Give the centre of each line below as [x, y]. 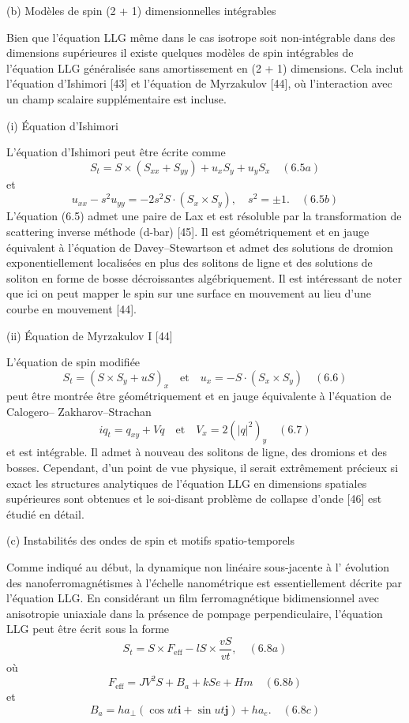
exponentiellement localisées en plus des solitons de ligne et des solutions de [189, 262]
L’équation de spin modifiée [73, 362]
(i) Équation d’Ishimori [62, 125]
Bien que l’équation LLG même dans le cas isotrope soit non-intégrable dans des [201, 37]
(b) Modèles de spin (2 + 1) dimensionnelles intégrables [141, 10]
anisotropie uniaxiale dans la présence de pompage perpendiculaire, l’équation [195, 613]
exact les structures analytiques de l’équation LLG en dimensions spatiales [187, 483]
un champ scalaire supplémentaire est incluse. [116, 98]
